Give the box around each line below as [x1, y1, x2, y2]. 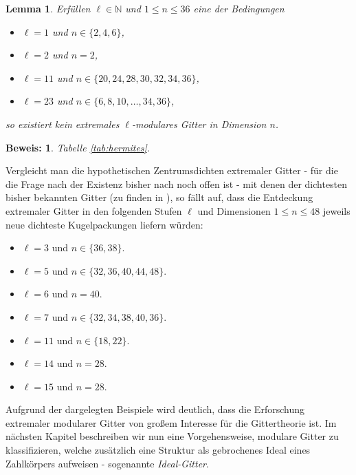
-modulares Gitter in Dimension [132, 116, 267, 131]
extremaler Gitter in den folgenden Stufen [5, 203, 182, 218]
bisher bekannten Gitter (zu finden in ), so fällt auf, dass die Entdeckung [5, 190, 313, 204]
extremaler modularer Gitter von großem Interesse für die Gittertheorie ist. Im [5, 415, 337, 430]
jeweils [322, 203, 351, 218]
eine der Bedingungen [193, 1, 285, 15]
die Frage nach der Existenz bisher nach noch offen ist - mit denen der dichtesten [5, 176, 348, 191]
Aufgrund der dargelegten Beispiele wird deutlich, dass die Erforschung [5, 402, 304, 416]
